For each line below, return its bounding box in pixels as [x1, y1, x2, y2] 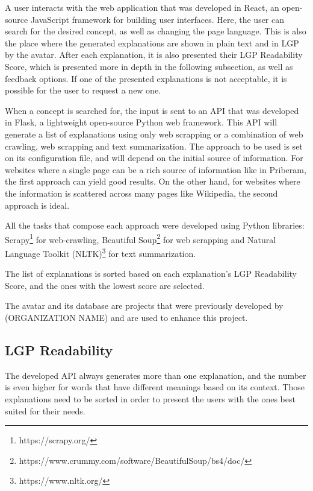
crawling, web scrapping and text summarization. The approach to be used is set [5, 139, 303, 152]
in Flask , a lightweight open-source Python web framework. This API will [5, 116, 277, 128]
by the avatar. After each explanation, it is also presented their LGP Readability [5, 48, 303, 61]
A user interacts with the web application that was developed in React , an [5, 1, 279, 13]
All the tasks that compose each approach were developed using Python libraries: [5, 219, 305, 232]
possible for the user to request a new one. [5, 84, 161, 97]
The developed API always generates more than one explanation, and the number [5, 369, 306, 381]
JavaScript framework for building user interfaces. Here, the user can [30, 13, 285, 25]
